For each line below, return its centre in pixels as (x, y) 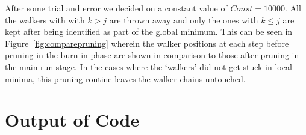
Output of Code (72, 120)
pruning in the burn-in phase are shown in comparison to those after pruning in (152, 55)
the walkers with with (45, 19)
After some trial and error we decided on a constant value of (116, 8)
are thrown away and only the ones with (184, 19)
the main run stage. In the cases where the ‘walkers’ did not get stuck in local (148, 66)
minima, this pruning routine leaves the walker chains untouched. (125, 78)
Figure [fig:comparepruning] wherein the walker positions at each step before (147, 43)
